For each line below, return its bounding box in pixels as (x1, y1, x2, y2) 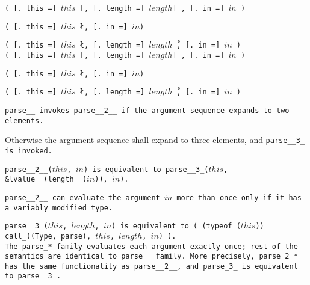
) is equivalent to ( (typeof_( (111, 222, 241, 231)
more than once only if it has (176, 193, 302, 202)
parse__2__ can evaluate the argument (5, 193, 160, 202)
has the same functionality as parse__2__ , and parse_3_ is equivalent (5, 262, 298, 271)
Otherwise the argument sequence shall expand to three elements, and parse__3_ (5, 133, 305, 146)
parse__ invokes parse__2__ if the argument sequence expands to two (5, 106, 290, 115)
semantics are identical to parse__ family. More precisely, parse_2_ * (5, 252, 298, 261)
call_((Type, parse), (5, 231, 91, 241)
